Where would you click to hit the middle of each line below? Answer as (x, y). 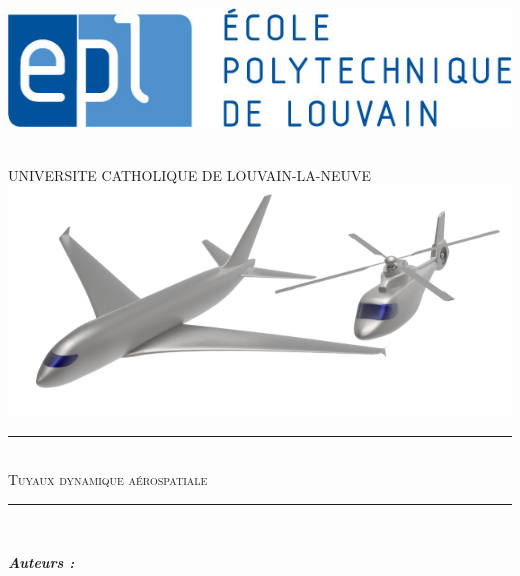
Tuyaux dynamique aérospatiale (108, 479)
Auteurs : (41, 561)
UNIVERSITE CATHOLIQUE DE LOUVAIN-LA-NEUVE (190, 174)
